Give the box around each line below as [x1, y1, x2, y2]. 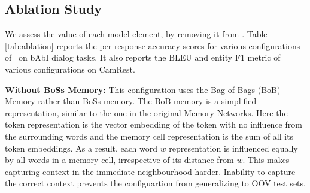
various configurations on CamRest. [5, 62, 135, 75]
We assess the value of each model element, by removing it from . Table [5, 28, 268, 40]
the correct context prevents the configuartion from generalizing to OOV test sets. [5, 177, 306, 189]
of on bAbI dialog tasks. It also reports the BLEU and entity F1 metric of [5, 51, 281, 64]
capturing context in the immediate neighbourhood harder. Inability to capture [5, 165, 296, 177]
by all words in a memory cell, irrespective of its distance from [5, 153, 234, 166]
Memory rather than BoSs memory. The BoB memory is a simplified [5, 95, 257, 107]
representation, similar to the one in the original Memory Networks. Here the [5, 106, 288, 119]
